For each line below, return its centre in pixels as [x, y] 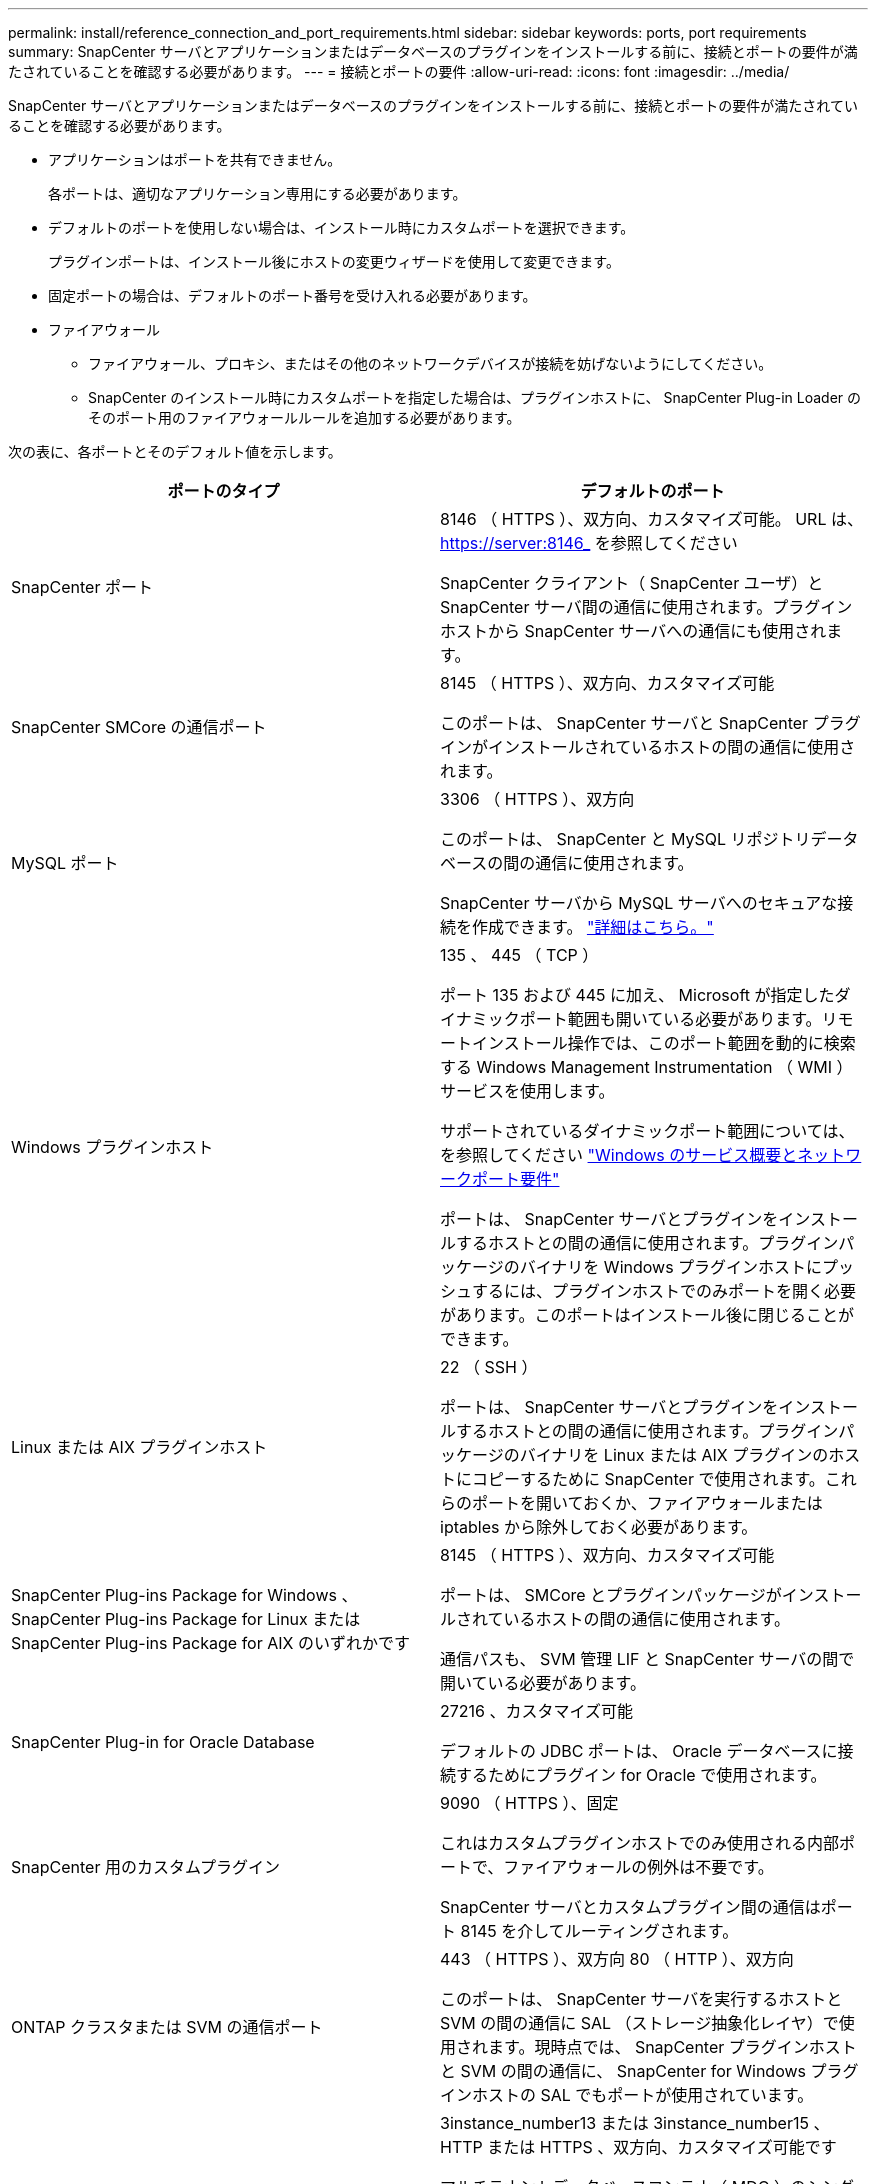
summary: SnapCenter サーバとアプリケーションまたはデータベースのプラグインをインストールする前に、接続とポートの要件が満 [433, 51]
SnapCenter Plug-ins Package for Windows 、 [184, 1595]
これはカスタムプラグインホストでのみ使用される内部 [640, 1843]
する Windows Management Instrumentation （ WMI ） [646, 1067]
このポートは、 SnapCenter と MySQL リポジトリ [625, 839]
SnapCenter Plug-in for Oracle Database [163, 1742]
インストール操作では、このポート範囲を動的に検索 [664, 1043]
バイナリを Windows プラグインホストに [671, 1267]
